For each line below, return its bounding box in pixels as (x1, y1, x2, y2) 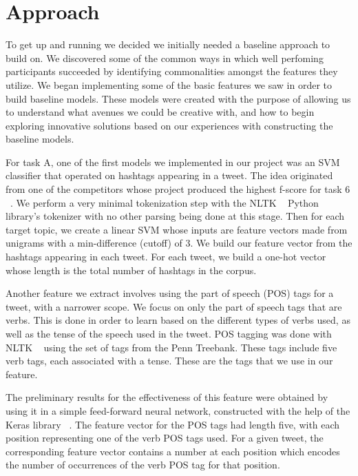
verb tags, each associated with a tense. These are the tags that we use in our (6, 353, 333, 368)
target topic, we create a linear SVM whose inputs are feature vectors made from (6, 222, 348, 236)
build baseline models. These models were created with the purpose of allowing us (6, 91, 351, 105)
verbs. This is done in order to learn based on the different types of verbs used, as (6, 313, 350, 327)
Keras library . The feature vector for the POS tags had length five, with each (6, 417, 340, 431)
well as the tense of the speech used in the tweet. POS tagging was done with (6, 327, 332, 340)
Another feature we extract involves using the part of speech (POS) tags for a (6, 286, 334, 300)
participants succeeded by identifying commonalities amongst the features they (6, 64, 338, 79)
